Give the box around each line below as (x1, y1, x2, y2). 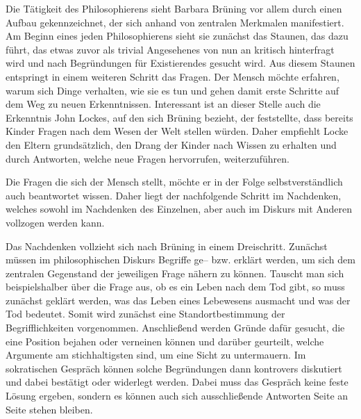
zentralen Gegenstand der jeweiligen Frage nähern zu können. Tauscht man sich (6, 265, 344, 280)
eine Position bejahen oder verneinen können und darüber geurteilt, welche (6, 334, 324, 348)
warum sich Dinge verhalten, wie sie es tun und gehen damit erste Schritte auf (6, 83, 339, 97)
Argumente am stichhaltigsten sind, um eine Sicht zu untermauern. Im (6, 347, 306, 362)
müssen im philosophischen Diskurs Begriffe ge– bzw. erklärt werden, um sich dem (6, 252, 355, 267)
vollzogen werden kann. (6, 215, 105, 229)
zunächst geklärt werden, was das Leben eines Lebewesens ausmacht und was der (6, 293, 351, 307)
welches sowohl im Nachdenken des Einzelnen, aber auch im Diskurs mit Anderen (6, 202, 353, 216)
